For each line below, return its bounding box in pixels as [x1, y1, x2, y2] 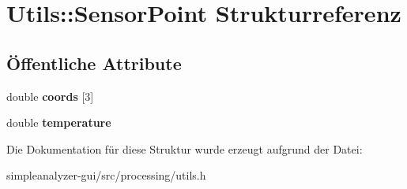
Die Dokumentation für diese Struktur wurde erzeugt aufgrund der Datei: [6, 140, 363, 157]
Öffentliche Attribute [6, 50, 182, 75]
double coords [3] [6, 87, 94, 104]
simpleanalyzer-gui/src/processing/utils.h [6, 167, 206, 183]
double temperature [6, 114, 111, 131]
